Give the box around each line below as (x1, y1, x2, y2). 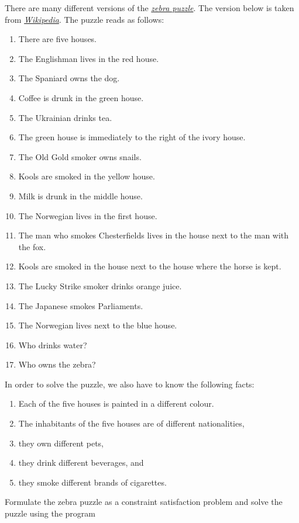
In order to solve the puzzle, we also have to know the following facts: (5, 377, 255, 390)
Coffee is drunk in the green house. (18, 91, 144, 103)
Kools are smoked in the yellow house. (18, 170, 155, 182)
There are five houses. (18, 33, 97, 45)
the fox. (18, 240, 46, 252)
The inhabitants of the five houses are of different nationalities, (18, 417, 245, 430)
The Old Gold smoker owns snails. (18, 150, 142, 162)
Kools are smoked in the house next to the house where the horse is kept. (18, 260, 281, 272)
